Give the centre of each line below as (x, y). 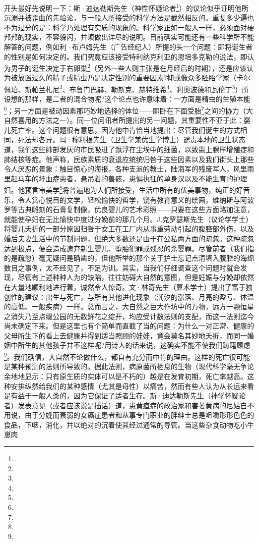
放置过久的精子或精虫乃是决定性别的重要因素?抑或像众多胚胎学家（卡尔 (134, 78)
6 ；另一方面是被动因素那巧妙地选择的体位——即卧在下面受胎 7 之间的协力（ (125, 109)
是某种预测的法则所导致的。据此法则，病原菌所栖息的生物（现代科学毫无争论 (129, 366)
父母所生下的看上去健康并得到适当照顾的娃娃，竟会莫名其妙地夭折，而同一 (126, 335)
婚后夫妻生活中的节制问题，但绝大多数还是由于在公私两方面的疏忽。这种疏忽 (129, 238)
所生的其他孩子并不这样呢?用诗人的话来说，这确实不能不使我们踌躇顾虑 (134, 345)
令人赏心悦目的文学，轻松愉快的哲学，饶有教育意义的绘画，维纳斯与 (129, 199)
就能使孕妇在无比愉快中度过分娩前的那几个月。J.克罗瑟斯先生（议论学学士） (129, 219)
